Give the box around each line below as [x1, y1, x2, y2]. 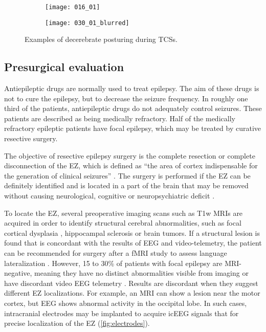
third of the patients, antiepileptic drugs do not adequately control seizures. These [4, 103, 262, 114]
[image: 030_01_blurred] [45, 19, 129, 27]
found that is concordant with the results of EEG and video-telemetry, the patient [4, 237, 262, 248]
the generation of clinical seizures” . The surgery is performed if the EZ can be [4, 170, 251, 181]
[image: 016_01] [45, 4, 100, 11]
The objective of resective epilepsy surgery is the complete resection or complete [4, 150, 255, 161]
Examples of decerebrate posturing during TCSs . [25, 34, 178, 45]
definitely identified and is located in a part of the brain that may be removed [4, 180, 249, 191]
